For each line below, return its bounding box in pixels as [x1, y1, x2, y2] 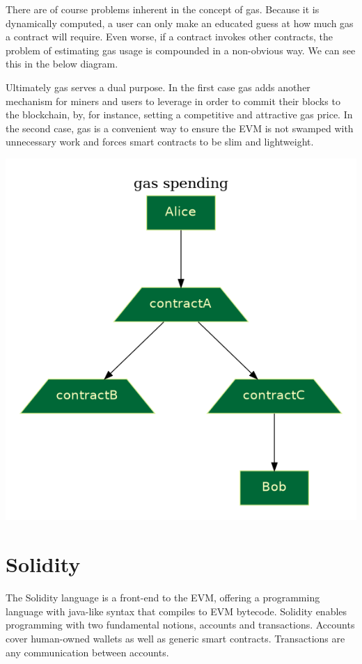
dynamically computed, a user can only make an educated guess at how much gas [6, 15, 354, 30]
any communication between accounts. [6, 645, 169, 659]
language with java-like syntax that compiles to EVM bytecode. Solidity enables [6, 603, 347, 618]
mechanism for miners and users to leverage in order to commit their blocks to [6, 93, 340, 108]
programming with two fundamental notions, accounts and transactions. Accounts [6, 617, 355, 632]
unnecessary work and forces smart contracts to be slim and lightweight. [6, 134, 314, 149]
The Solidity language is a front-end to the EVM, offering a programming [6, 590, 320, 605]
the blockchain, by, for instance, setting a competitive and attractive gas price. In [6, 107, 353, 122]
